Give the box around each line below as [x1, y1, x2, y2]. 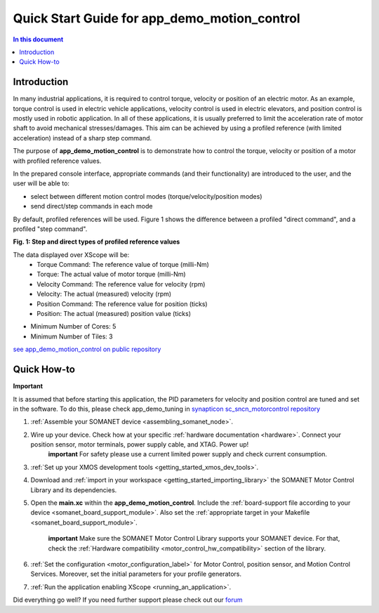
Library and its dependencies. [30, 485, 117, 494]
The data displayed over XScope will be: [13, 250, 130, 259]
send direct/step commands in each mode [30, 202, 153, 211]
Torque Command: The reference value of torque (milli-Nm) [36, 261, 210, 269]
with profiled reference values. [13, 157, 102, 165]
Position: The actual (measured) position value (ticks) [36, 310, 191, 318]
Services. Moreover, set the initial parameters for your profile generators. [30, 569, 242, 579]
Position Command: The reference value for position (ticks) [36, 299, 208, 308]
